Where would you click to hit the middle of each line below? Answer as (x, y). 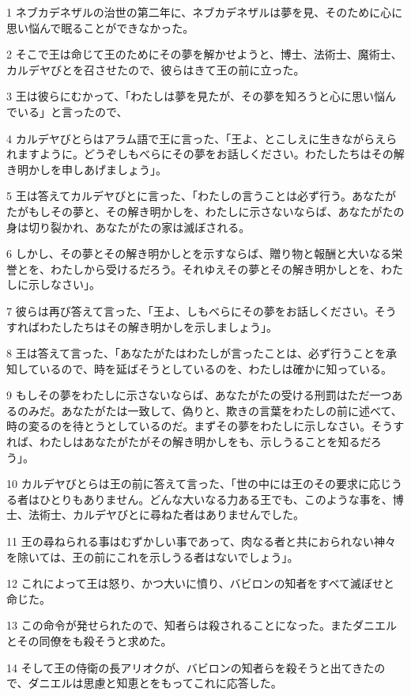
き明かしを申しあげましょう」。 (87, 169)
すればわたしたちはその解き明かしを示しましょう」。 (142, 326)
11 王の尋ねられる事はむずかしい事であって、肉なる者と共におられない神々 (202, 541)
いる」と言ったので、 (72, 111)
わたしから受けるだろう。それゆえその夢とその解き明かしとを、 (215, 269)
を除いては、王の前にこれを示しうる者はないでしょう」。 (153, 556)
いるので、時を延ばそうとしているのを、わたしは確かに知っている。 (215, 368)
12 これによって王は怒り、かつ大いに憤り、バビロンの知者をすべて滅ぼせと (200, 583)
